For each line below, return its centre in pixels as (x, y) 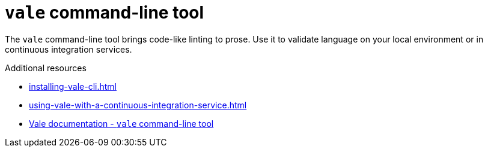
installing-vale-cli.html (73, 86)
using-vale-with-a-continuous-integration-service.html (138, 105)
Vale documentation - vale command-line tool (121, 123)
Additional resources (46, 68)
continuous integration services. (69, 49)
